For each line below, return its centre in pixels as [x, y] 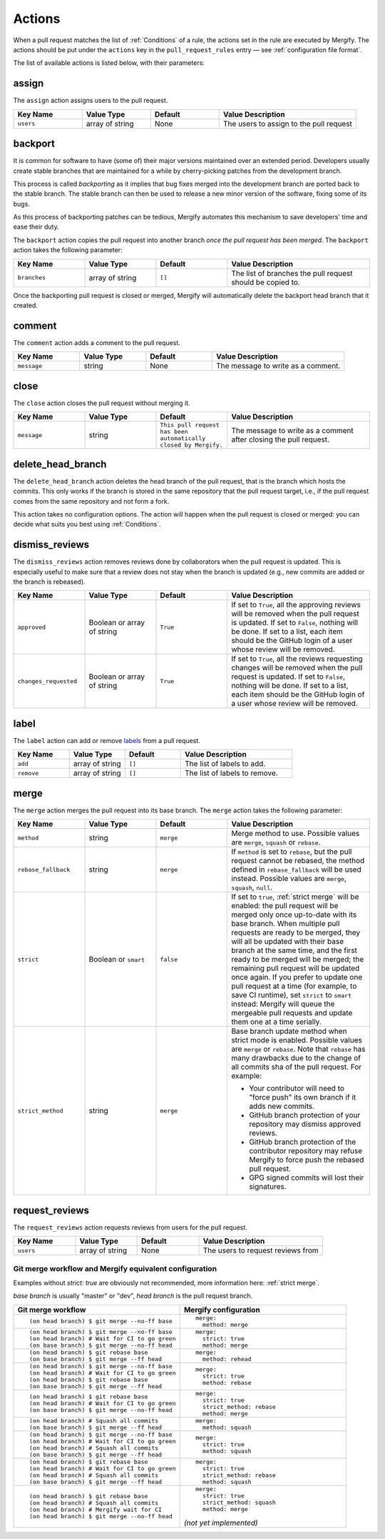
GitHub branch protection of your [305, 1115]
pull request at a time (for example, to [294, 986]
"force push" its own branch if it [303, 1097]
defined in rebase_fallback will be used [296, 870]
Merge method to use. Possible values [296, 834]
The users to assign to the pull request [288, 124]
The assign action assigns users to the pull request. [91, 101]
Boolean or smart [117, 960]
